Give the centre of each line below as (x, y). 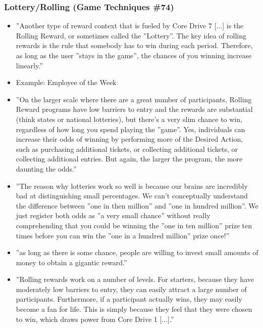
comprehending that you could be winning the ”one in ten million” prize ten (134, 225)
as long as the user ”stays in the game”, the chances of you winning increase (134, 55)
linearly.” (29, 65)
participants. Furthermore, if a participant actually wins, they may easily (129, 299)
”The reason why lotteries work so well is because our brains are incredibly (132, 186)
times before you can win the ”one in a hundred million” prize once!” (123, 235)
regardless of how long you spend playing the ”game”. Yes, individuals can (130, 129)
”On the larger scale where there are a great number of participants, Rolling (134, 99)
